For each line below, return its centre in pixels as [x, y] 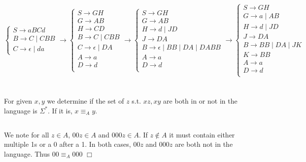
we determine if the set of [85, 101]
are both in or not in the [200, 101]
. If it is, [60, 110]
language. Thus [27, 153]
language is [21, 110]
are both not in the [204, 144]
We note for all [27, 134]
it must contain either [202, 134]
